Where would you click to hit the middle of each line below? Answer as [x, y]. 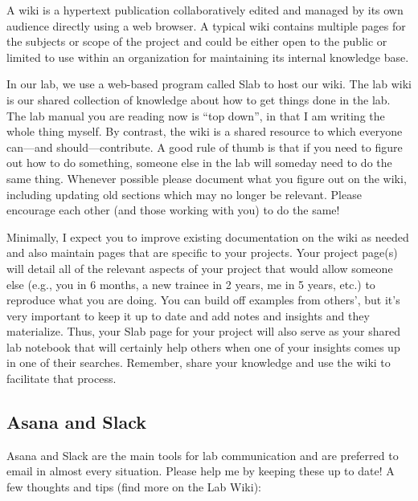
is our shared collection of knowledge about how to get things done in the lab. [199, 99]
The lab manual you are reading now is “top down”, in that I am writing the [196, 115]
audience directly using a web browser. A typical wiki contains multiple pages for [206, 25]
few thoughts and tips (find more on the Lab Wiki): [134, 487]
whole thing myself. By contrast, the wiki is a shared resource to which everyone [205, 131]
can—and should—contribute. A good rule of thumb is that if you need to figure [205, 147]
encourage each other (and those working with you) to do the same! [173, 210]
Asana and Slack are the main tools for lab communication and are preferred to [203, 455]
